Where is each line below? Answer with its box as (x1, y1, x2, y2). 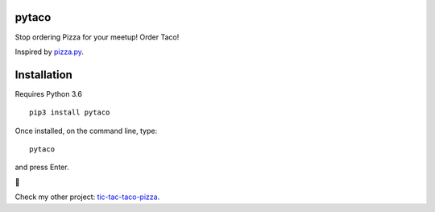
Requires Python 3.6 (14, 89, 82, 98)
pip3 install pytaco (29, 108, 110, 117)
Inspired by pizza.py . (14, 47, 85, 56)
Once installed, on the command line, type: (14, 126, 157, 135)
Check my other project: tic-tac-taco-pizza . (14, 192, 160, 202)
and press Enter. (14, 162, 69, 173)
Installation (14, 68, 72, 81)
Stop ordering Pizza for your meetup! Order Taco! (14, 32, 180, 42)
